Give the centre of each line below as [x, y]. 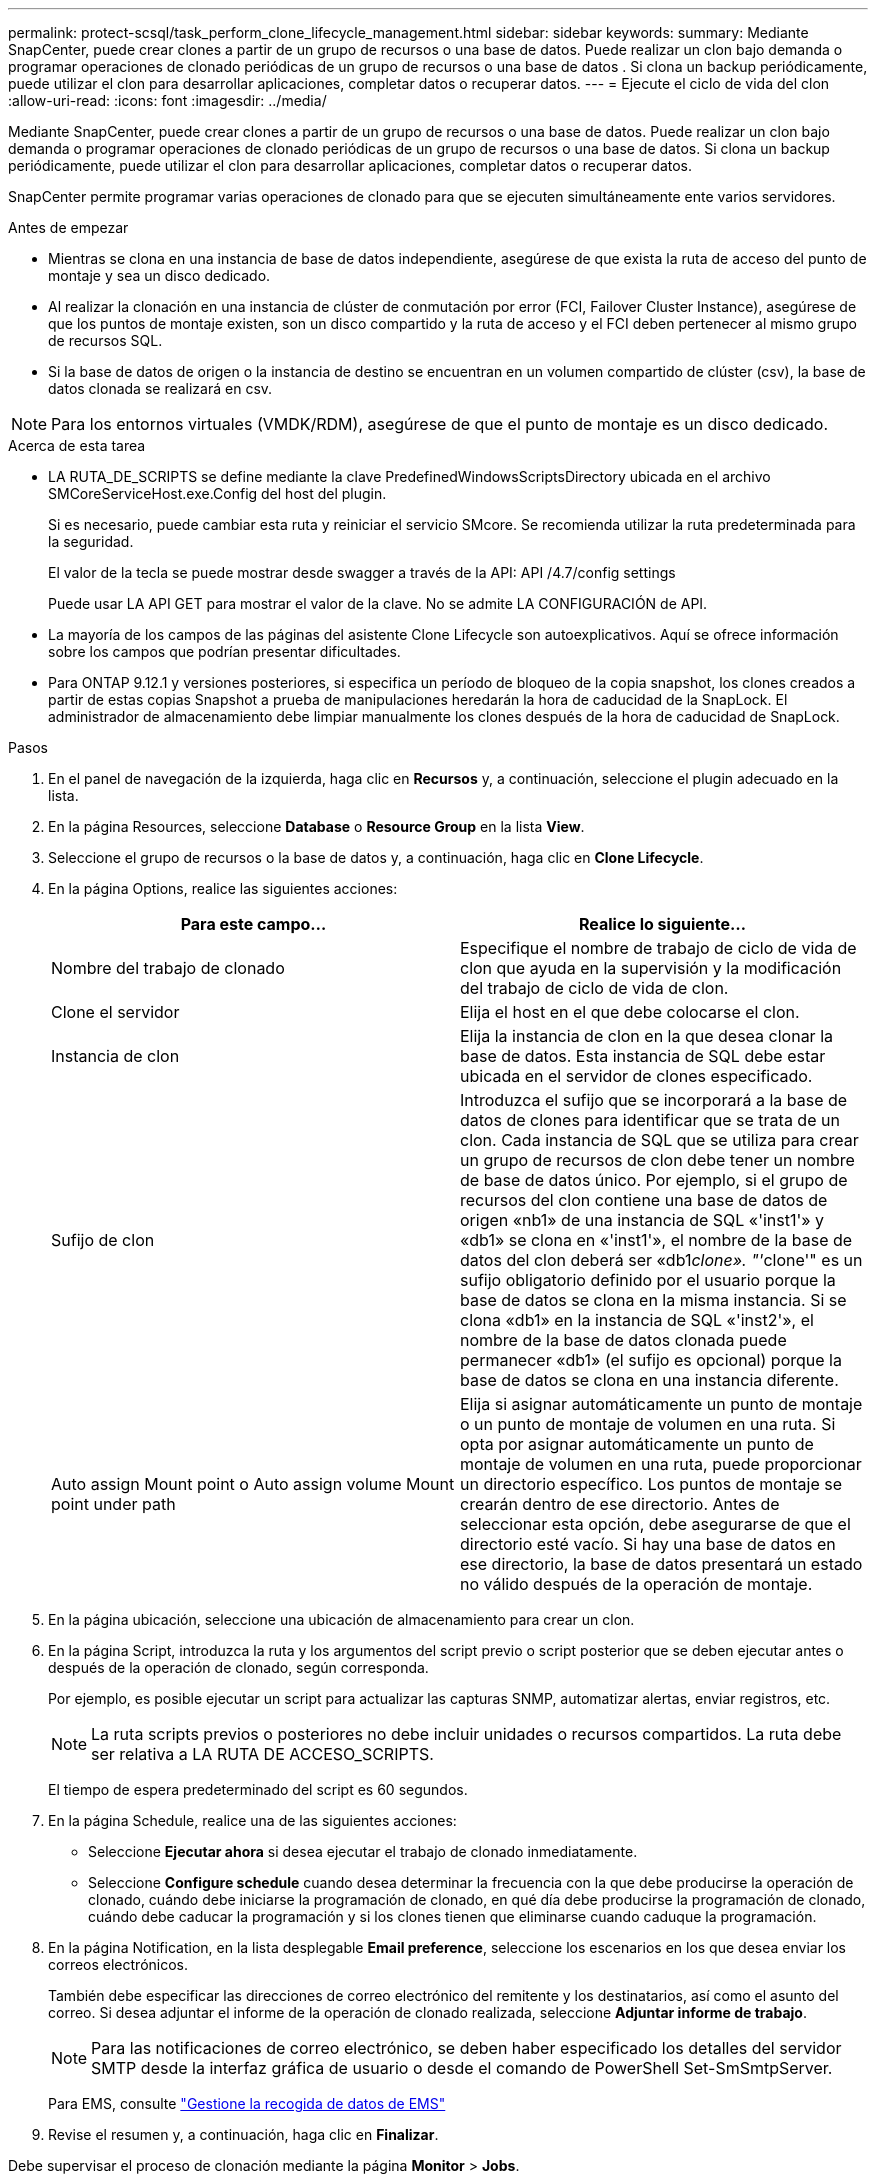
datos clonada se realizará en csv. [160, 388]
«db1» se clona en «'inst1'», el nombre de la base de [656, 1240]
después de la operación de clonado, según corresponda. [238, 1667]
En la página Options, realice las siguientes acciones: [223, 888]
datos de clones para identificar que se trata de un [650, 1120]
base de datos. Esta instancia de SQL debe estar [643, 1056]
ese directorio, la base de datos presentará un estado [661, 1564]
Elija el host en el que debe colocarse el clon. [630, 1012]
